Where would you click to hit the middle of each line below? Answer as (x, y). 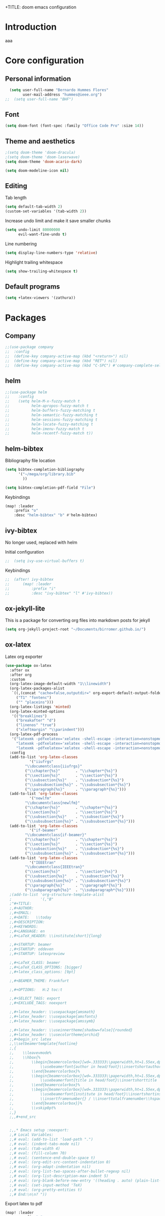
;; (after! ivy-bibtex (29, 579)
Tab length (16, 198)
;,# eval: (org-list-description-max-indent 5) (59, 1176)
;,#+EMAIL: (21, 913)
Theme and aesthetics (40, 141)
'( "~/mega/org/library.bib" (47, 474)
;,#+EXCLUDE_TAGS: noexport (38, 1003)
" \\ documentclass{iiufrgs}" (54, 766)
